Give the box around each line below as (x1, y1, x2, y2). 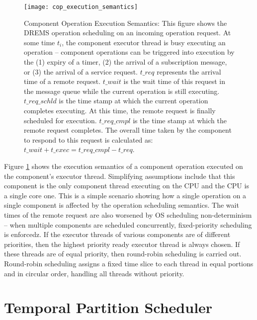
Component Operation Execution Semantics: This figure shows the (24, 17, 227, 28)
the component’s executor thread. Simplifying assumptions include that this (4, 170, 235, 181)
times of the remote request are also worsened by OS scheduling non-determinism (4, 209, 252, 220)
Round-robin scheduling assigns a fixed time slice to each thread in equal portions (4, 258, 254, 268)
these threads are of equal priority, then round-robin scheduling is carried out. (4, 248, 242, 259)
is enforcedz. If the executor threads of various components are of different (4, 229, 231, 240)
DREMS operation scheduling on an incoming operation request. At (24, 27, 231, 38)
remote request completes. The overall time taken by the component (24, 125, 232, 135)
